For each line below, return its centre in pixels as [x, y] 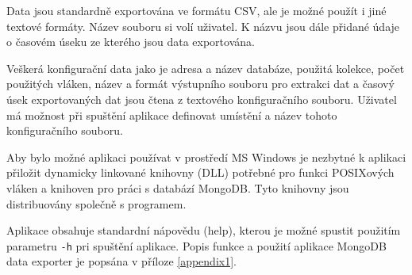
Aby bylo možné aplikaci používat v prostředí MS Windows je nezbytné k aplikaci [206, 157]
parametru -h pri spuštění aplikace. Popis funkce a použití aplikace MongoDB [196, 245]
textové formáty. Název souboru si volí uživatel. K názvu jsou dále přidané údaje [203, 26]
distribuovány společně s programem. [96, 203]
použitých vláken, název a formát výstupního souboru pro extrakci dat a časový [200, 84]
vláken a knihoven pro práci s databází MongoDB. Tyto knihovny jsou [178, 187]
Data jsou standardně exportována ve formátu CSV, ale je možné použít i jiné [196, 10]
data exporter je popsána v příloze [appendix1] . [121, 261]
